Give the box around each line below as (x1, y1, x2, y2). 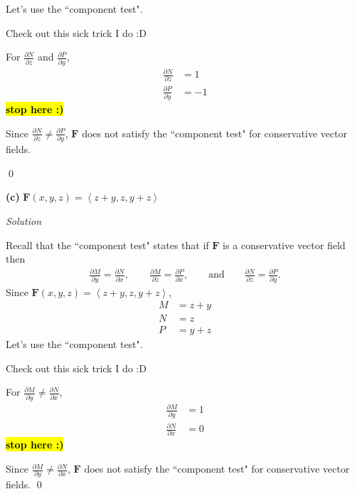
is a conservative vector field (223, 237, 346, 252)
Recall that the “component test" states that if (6, 237, 209, 252)
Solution (6, 213, 42, 228)
